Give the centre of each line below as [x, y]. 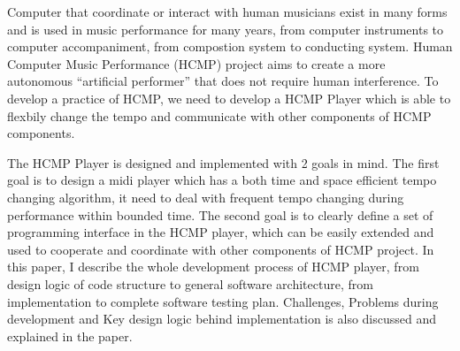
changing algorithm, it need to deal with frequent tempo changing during [206, 197]
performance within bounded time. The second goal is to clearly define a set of [220, 214]
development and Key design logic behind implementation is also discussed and [222, 319]
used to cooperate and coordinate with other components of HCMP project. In [221, 249]
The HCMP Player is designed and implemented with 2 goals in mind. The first [223, 162]
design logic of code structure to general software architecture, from [190, 283]
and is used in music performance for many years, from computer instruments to [226, 29]
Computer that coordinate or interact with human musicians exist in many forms [227, 11]
